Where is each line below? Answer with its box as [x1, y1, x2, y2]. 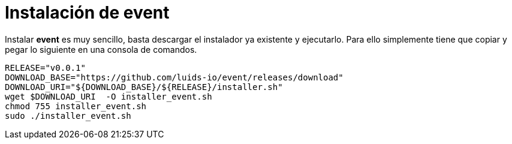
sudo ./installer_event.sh [5, 110, 131, 121]
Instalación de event [5, 2, 170, 23]
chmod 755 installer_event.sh [5, 101, 147, 111]
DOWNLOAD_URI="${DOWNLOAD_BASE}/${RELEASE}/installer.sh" [5, 82, 283, 92]
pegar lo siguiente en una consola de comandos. [5, 44, 197, 55]
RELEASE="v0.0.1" [5, 62, 86, 73]
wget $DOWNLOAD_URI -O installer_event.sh [5, 91, 212, 101]
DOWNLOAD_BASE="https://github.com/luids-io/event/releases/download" [5, 72, 344, 82]
